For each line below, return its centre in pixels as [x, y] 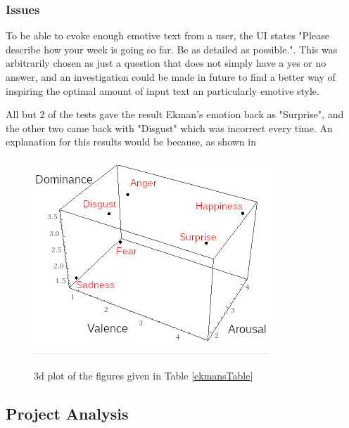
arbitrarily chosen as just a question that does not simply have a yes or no [166, 63]
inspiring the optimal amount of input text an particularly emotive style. [163, 90]
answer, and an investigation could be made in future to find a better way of [171, 77]
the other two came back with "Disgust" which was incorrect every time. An [169, 128]
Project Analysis [67, 413]
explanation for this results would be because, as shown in [131, 142]
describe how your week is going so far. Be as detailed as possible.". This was [172, 49]
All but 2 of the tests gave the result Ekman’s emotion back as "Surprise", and [175, 114]
